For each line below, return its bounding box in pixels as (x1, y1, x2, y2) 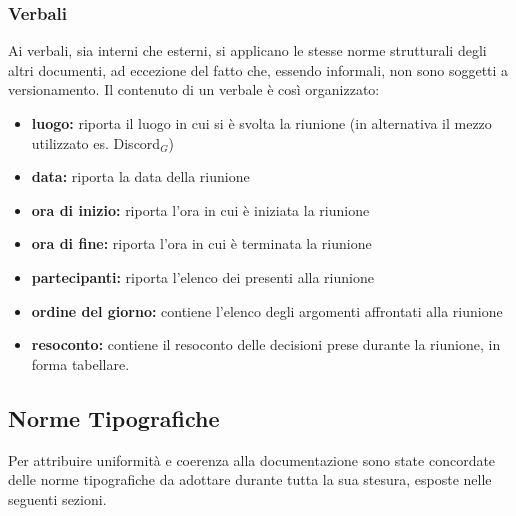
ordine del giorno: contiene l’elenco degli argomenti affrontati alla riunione (31, 300, 503, 321)
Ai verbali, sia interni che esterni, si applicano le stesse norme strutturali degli (8, 40, 487, 61)
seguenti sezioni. (8, 488, 107, 509)
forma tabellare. (31, 353, 130, 374)
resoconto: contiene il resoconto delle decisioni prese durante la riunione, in (31, 334, 501, 355)
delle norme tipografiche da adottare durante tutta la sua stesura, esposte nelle (8, 469, 492, 490)
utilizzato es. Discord (31, 132, 161, 153)
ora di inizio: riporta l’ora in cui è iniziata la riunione (31, 199, 370, 220)
